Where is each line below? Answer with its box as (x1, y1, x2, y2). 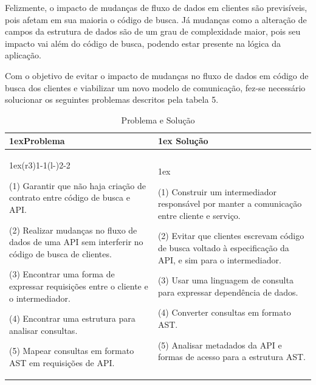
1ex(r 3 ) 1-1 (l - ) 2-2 (9, 159, 70, 172)
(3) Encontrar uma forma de (9, 268, 115, 280)
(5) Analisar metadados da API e (157, 338, 282, 351)
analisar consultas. (9, 324, 78, 336)
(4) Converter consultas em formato (157, 306, 291, 319)
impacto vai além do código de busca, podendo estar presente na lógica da (5, 36, 281, 49)
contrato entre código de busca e (9, 191, 130, 204)
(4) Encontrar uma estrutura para (9, 312, 136, 325)
